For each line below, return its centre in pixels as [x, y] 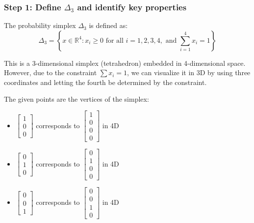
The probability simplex [40, 25]
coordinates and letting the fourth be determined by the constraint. [105, 82]
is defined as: [108, 25]
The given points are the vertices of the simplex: [76, 98]
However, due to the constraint [51, 72]
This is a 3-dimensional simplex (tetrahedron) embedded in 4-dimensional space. [125, 63]
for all [114, 41]
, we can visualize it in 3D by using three [189, 72]
